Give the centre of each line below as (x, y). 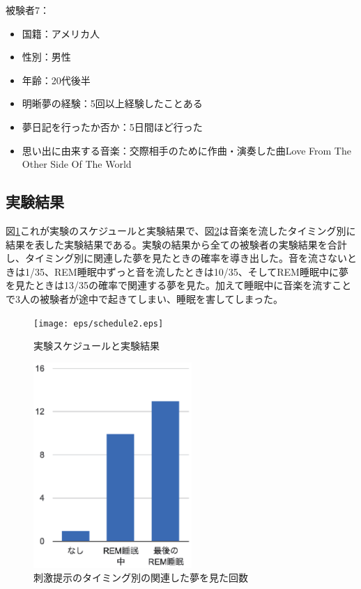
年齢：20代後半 (56, 80)
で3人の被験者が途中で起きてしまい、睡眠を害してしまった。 (145, 298)
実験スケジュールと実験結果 (97, 346)
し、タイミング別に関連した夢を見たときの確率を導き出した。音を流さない (176, 258)
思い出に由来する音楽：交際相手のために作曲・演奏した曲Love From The (186, 150)
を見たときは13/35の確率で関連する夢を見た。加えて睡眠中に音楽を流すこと (179, 285)
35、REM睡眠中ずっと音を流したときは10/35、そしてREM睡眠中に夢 (191, 271)
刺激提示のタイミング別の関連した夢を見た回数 (141, 578)
